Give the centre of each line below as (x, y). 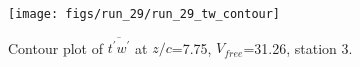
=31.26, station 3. (298, 47)
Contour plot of (55, 47)
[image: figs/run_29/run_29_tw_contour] (144, 14)
